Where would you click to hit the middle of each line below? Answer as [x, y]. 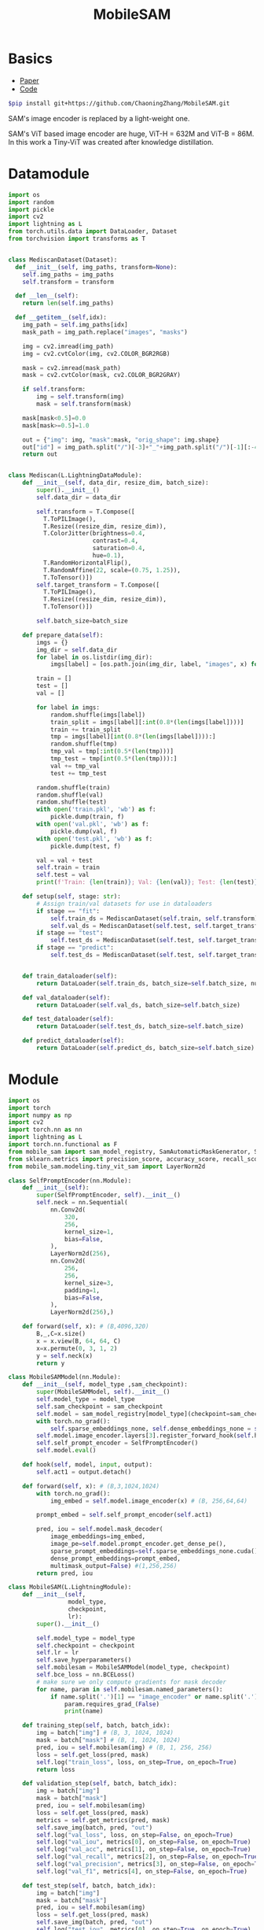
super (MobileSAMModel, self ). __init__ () [103, 1392]
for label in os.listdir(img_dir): [95, 657]
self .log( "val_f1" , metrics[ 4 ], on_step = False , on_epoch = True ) [142, 1871]
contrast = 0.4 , [115, 541]
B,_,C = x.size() [61, 1334]
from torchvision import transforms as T [77, 238]
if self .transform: [54, 390]
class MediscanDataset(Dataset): [63, 260]
